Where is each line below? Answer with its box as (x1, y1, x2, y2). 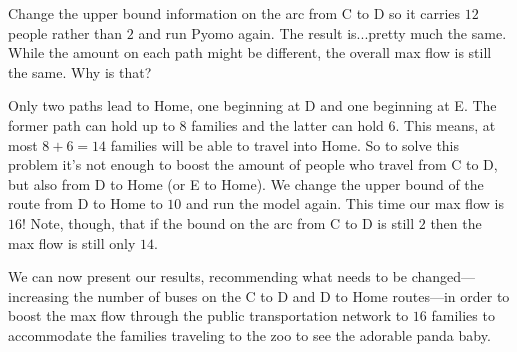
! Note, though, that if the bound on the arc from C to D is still (22, 212, 415, 233)
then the (430, 212, 482, 233)
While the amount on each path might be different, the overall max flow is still (8, 42, 492, 63)
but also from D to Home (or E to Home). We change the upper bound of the (8, 173, 484, 194)
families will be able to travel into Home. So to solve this (110, 134, 460, 155)
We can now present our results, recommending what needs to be (8, 266, 408, 287)
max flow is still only (8, 232, 136, 253)
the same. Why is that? (8, 61, 152, 82)
